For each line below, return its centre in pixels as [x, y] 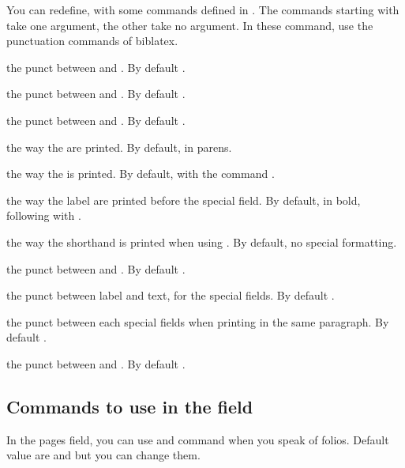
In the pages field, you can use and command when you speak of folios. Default [198, 439]
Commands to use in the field [130, 406]
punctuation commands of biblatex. [92, 41]
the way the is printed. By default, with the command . [141, 174]
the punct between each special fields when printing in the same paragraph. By [198, 321]
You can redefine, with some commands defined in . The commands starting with [203, 9]
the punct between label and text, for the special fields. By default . [171, 295]
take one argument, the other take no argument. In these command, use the [190, 25]
